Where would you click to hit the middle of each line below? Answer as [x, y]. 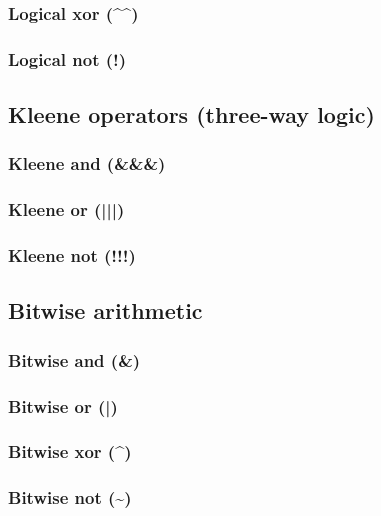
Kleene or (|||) [66, 209]
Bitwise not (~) [70, 497]
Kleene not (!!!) [72, 255]
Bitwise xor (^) [70, 451]
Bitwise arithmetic [105, 310]
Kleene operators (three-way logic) [191, 114]
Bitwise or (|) [63, 405]
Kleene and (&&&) [87, 163]
